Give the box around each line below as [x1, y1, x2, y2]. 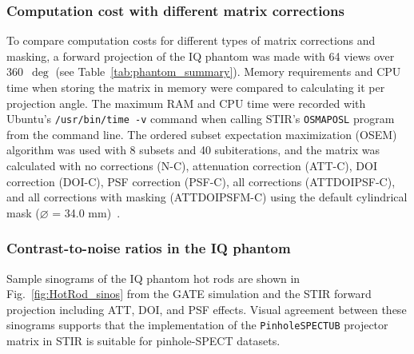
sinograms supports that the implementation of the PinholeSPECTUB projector [6, 316, 388, 333]
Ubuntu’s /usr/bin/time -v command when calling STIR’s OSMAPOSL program [6, 110, 395, 127]
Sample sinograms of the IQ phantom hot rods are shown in [6, 269, 301, 286]
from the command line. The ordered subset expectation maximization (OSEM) [6, 125, 397, 142]
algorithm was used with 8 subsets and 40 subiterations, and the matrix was [6, 141, 380, 158]
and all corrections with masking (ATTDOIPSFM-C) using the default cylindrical [6, 189, 408, 205]
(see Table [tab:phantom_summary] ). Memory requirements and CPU [55, 63, 401, 80]
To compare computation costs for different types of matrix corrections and [6, 32, 376, 49]
